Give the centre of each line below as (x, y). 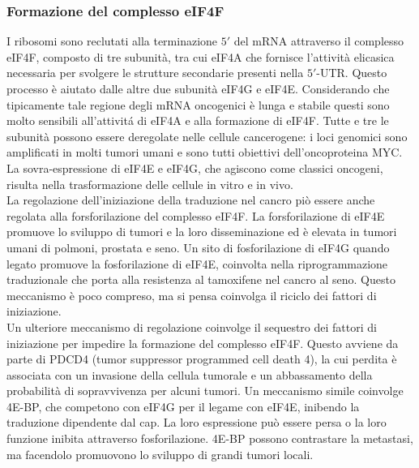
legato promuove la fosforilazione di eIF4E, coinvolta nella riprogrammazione (197, 263)
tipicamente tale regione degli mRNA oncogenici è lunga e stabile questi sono (198, 104)
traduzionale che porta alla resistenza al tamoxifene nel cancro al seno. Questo (201, 279)
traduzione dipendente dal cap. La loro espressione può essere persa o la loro (197, 422)
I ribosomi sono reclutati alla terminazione (112, 41)
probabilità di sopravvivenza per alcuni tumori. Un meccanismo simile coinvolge (205, 391)
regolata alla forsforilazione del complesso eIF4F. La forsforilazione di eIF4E (196, 215)
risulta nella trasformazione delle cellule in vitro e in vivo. (150, 184)
